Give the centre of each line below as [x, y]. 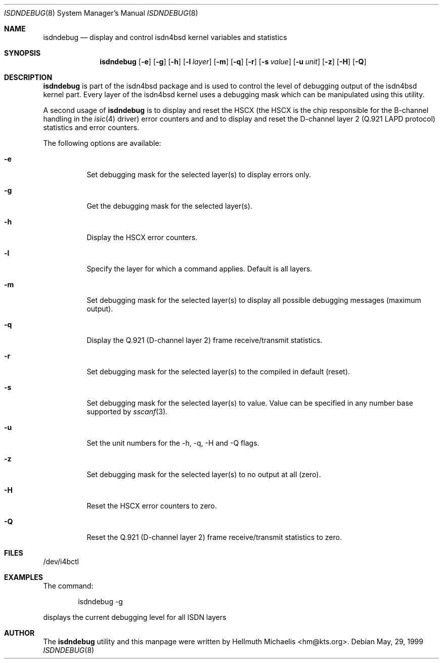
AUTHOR [19, 633]
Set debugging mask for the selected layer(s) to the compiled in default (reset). [218, 372]
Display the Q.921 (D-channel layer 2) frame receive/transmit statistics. [205, 340]
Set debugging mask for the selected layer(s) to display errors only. [199, 174]
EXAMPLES [24, 577]
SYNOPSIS [23, 53]
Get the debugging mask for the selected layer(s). [169, 206]
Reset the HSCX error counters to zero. [152, 506]
